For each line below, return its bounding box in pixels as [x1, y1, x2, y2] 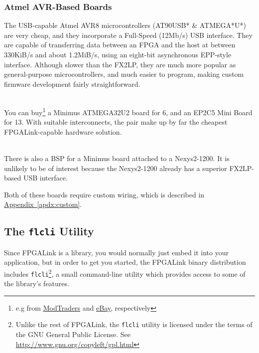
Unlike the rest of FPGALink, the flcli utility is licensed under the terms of [15, 319, 253, 330]
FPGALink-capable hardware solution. [4, 126, 122, 137]
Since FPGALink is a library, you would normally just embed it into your [4, 247, 229, 257]
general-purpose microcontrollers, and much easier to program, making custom [4, 69, 244, 79]
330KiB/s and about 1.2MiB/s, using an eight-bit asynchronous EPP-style [4, 49, 232, 59]
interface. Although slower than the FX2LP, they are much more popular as [4, 59, 236, 69]
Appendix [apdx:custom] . [4, 199, 82, 209]
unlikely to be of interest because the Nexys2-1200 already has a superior [4, 163, 227, 173]
